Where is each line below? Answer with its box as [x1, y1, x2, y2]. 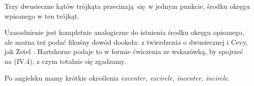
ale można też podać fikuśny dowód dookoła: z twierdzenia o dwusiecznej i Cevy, [4, 36, 248, 47]
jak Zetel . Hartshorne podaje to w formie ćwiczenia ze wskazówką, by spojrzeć [4, 46, 243, 57]
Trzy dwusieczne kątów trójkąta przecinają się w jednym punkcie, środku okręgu [4, 1, 250, 11]
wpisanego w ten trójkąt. [4, 10, 80, 21]
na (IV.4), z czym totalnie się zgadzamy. [4, 56, 126, 66]
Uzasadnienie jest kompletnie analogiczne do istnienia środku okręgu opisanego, [4, 27, 244, 37]
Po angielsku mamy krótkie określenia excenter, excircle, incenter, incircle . [4, 72, 230, 83]
